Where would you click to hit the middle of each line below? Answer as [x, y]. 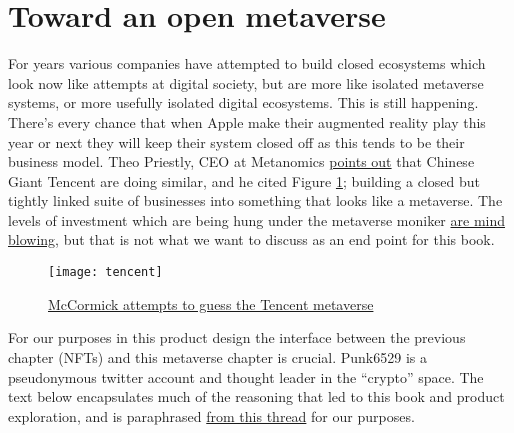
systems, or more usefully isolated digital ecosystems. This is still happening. [243, 102]
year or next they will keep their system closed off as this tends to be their [236, 141]
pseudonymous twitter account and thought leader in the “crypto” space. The [246, 376]
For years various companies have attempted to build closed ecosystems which [247, 63]
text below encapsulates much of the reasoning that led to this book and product [256, 396]
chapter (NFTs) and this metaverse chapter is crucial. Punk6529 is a [217, 356]
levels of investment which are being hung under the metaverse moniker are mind [257, 219]
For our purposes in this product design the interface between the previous [237, 337]
